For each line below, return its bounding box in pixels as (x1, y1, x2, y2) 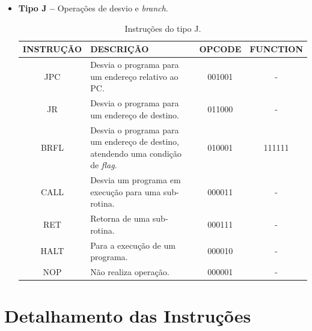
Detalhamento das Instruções (4, 303, 251, 328)
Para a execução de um (90, 238, 176, 251)
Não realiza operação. (90, 266, 170, 278)
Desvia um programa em (90, 174, 181, 186)
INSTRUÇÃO (22, 43, 82, 55)
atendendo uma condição (90, 147, 182, 159)
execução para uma (90, 185, 161, 198)
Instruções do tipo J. (124, 22, 201, 34)
